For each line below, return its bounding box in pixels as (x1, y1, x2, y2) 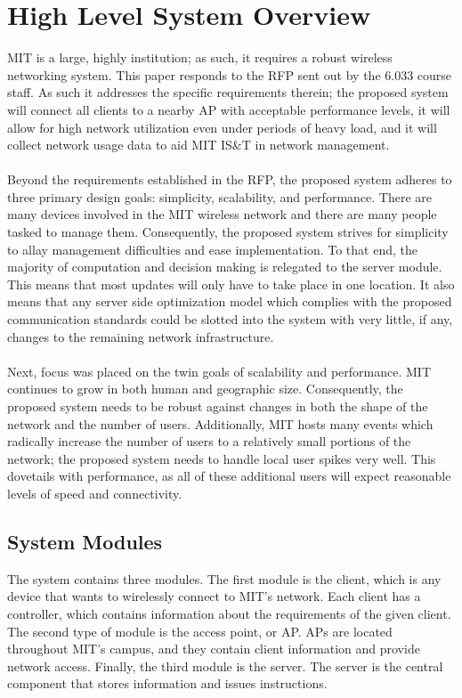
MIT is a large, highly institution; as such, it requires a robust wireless (7, 48, 393, 67)
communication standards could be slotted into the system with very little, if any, (7, 310, 453, 329)
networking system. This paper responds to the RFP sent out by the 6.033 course (7, 65, 452, 84)
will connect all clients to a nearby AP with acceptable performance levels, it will (7, 100, 450, 118)
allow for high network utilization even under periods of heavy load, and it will (7, 118, 437, 136)
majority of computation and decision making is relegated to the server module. (7, 257, 442, 276)
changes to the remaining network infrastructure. (7, 327, 274, 345)
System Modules (7, 527, 163, 555)
